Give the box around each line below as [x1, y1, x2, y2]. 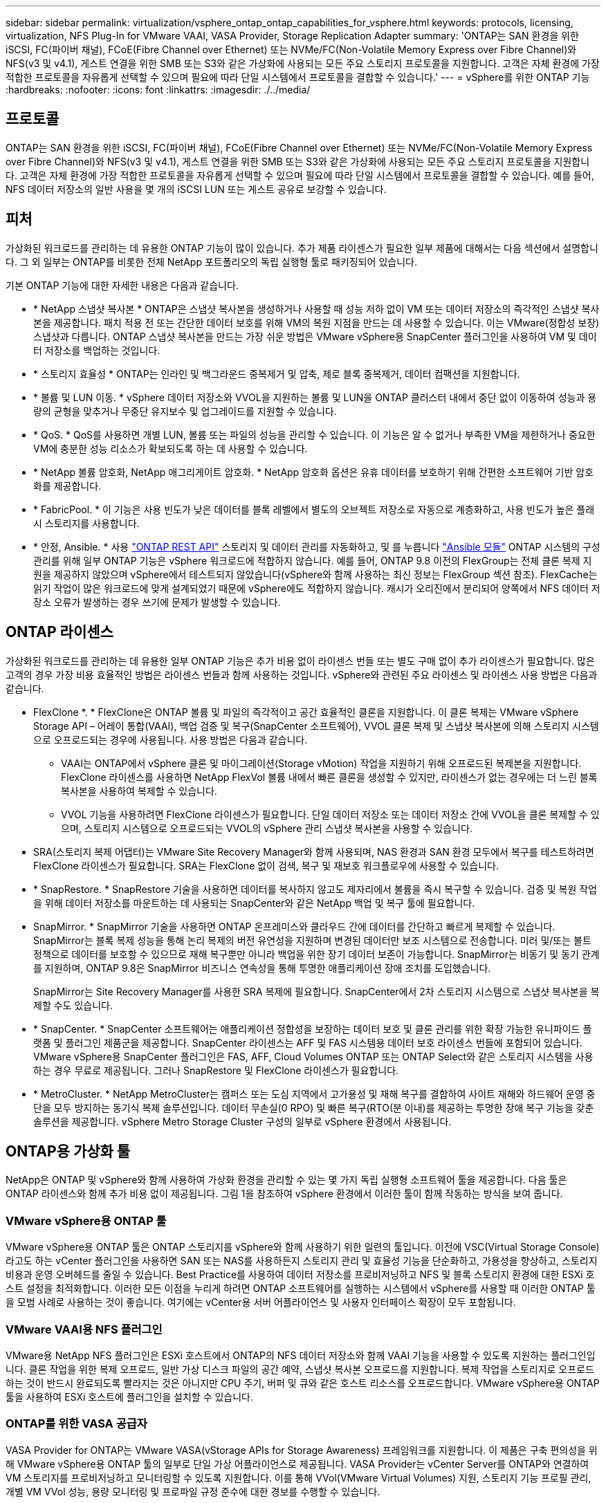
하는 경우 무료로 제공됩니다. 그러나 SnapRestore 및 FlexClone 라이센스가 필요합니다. [33, 1064, 399, 1076]
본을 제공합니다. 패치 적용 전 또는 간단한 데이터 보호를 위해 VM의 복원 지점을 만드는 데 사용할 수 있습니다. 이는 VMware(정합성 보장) [33, 316, 600, 329]
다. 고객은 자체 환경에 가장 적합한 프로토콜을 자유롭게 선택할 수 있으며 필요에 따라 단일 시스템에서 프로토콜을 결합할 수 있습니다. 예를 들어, [6, 169, 594, 181]
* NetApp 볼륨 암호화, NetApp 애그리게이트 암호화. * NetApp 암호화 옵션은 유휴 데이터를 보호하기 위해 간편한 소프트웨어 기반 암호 [33, 465, 594, 478]
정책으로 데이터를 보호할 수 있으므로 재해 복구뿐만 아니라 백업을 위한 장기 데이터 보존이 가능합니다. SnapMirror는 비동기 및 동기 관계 [33, 948, 600, 960]
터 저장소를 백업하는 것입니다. [33, 344, 160, 356]
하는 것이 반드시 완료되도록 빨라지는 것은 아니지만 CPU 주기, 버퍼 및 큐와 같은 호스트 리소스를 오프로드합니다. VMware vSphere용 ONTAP [6, 1376, 600, 1389]
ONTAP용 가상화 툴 [6, 1142, 131, 1160]
